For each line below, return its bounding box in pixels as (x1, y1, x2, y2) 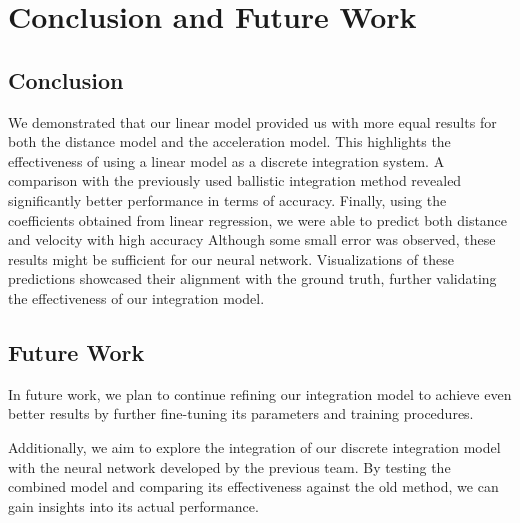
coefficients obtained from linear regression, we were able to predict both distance (8, 209, 508, 230)
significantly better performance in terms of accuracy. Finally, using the (8, 189, 447, 210)
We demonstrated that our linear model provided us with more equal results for (8, 111, 497, 132)
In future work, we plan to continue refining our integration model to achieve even (8, 383, 512, 404)
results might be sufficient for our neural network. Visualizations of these (8, 248, 454, 269)
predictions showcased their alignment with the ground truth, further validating (8, 268, 497, 289)
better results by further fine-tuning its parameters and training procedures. (8, 403, 474, 424)
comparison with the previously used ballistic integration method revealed (8, 170, 462, 191)
